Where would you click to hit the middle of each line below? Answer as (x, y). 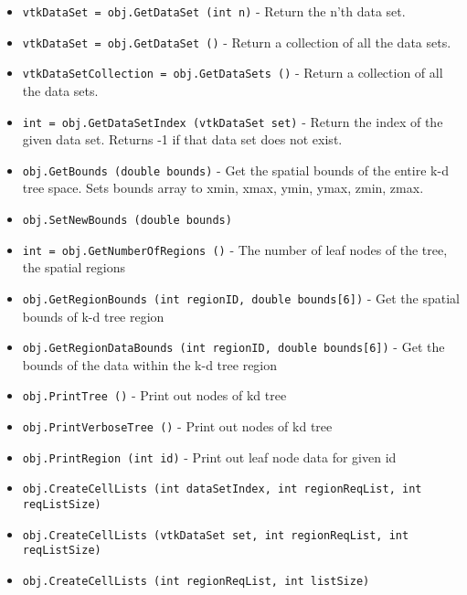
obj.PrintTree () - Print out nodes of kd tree (154, 395)
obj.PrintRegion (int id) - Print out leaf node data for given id (209, 457)
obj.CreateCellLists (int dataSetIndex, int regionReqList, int (222, 489)
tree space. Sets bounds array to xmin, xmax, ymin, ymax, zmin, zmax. (223, 188)
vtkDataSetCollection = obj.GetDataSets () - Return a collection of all (233, 73)
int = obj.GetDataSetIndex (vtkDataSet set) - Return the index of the (233, 121)
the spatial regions (74, 267)
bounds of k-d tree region (93, 316)
